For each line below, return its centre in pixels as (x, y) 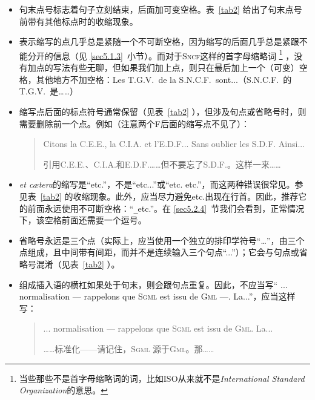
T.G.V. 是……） (49, 91)
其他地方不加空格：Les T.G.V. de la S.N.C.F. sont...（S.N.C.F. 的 (164, 79)
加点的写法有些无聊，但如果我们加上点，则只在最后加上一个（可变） (163, 67)
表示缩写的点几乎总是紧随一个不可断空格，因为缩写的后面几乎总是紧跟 (159, 41)
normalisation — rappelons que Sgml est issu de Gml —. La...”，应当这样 (157, 296)
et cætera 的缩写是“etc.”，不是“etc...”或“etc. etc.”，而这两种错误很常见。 (157, 184)
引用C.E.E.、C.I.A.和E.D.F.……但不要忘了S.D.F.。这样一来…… (162, 164)
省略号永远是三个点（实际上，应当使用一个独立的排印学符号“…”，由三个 (162, 240)
